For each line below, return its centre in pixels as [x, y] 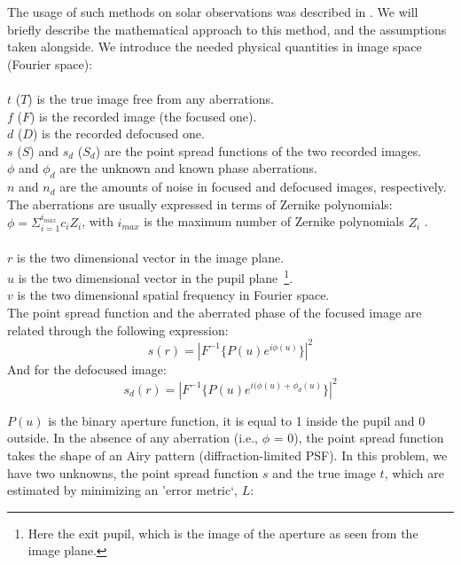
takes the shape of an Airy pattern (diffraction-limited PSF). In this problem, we [227, 455]
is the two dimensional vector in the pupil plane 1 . [156, 276]
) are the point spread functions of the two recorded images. [258, 150]
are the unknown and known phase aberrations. [188, 168]
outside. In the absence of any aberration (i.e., [133, 438]
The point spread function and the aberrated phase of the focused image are [215, 312]
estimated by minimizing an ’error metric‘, [123, 490]
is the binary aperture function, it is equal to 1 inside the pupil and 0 [237, 420]
